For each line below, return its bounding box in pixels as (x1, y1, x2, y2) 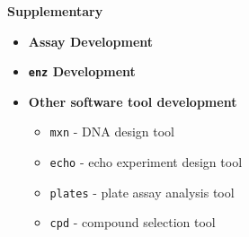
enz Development (28, 62, 136, 81)
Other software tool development (28, 92, 237, 110)
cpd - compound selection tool (49, 213, 216, 232)
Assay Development (28, 31, 154, 50)
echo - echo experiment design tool (49, 153, 243, 171)
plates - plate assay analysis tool (49, 182, 235, 201)
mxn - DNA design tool (49, 122, 175, 141)
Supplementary (7, 2, 103, 20)
